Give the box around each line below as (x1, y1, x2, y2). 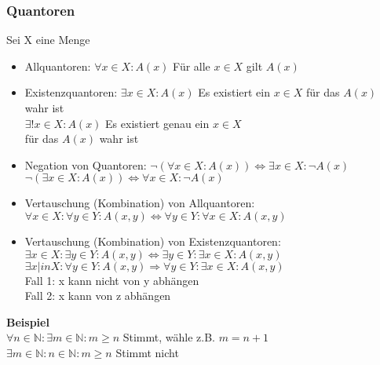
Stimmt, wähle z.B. (122, 329, 215, 345)
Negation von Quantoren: (24, 156, 147, 173)
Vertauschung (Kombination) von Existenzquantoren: (24, 232, 281, 249)
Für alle (173, 57, 210, 74)
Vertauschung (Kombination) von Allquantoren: (24, 195, 255, 211)
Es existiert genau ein (105, 115, 210, 131)
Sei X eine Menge (6, 31, 90, 48)
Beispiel (6, 313, 49, 330)
